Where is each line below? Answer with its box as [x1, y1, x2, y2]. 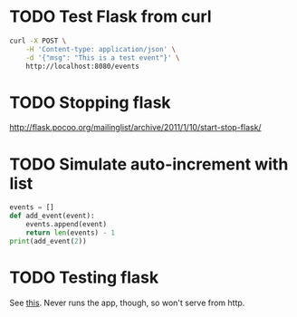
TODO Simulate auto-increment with [9, 154, 289, 174]
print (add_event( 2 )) [9, 236, 88, 245]
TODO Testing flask [9, 267, 159, 287]
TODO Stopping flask [9, 92, 171, 112]
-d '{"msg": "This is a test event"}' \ [25, 53, 180, 62]
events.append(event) [25, 220, 107, 229]
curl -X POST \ [9, 36, 67, 45]
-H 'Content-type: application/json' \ [25, 44, 177, 53]
